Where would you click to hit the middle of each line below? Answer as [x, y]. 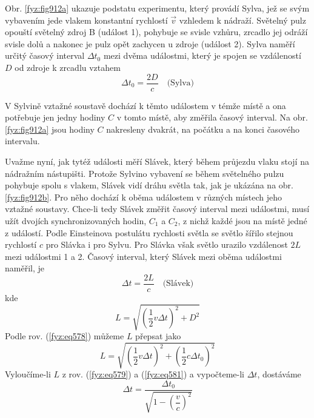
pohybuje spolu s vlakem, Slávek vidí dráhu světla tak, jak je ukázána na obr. [149, 185]
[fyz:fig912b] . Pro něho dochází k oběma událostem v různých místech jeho [143, 197]
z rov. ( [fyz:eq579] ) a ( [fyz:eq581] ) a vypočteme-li [153, 374]
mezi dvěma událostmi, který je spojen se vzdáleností [202, 55]
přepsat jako [158, 336]
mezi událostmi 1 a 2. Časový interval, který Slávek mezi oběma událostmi [143, 256]
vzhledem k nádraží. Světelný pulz [242, 20]
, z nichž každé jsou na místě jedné [242, 220]
